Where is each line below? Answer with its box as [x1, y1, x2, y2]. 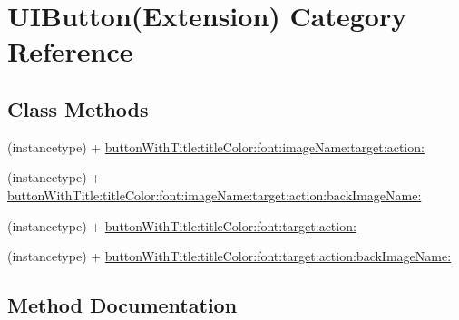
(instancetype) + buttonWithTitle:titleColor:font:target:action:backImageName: [7, 247, 452, 266]
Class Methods [7, 94, 149, 122]
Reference [7, 33, 133, 70]
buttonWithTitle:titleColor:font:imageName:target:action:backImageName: [7, 185, 422, 204]
